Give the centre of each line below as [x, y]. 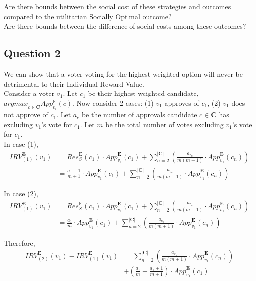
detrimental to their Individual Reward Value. [74, 83]
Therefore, [20, 243]
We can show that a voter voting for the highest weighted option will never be [123, 73]
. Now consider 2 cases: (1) [113, 103]
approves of [182, 103]
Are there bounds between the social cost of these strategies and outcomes [118, 6]
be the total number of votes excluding [164, 124]
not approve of [26, 115]
